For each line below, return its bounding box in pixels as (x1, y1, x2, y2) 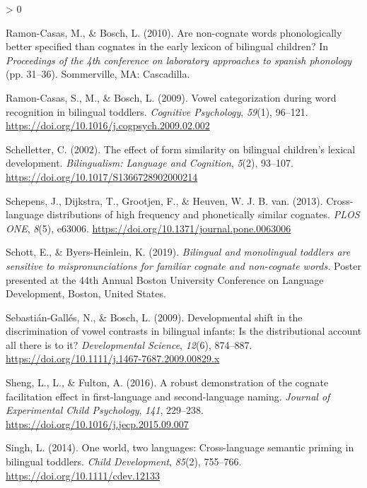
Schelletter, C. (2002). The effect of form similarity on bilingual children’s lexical (6, 141, 356, 156)
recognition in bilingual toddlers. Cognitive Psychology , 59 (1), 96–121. (6, 104, 308, 119)
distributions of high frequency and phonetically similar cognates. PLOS (47, 207, 360, 222)
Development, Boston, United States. (6, 286, 166, 301)
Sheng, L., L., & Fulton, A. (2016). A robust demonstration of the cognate (6, 375, 329, 390)
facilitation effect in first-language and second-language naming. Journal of (6, 388, 330, 403)
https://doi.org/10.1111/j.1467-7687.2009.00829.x (6, 351, 220, 366)
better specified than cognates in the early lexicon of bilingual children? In (6, 39, 329, 54)
